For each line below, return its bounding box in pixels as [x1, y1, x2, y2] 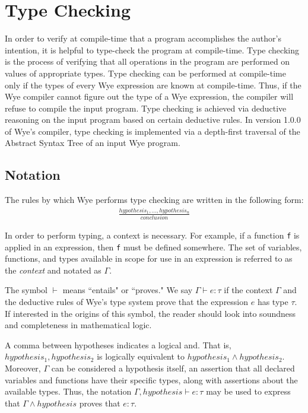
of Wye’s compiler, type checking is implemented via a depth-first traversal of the [5, 125, 300, 137]
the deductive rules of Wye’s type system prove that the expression [5, 296, 249, 308]
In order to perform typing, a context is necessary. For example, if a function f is [5, 228, 300, 241]
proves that [79, 396, 120, 409]
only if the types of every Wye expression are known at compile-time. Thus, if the [5, 78, 301, 91]
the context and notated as [5, 263, 101, 276]
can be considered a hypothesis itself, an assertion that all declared [51, 361, 295, 374]
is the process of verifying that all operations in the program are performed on [5, 55, 290, 68]
